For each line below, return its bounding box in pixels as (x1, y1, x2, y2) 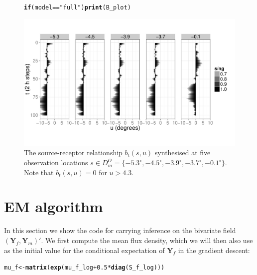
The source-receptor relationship (24, 147, 123, 158)
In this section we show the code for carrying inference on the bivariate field (4, 225, 236, 236)
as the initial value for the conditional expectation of (4, 245, 165, 255)
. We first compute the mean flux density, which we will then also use (41, 235, 253, 245)
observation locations (24, 157, 88, 168)
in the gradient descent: (178, 245, 250, 255)
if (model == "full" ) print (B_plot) (24, 4, 131, 11)
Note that (24, 167, 54, 177)
